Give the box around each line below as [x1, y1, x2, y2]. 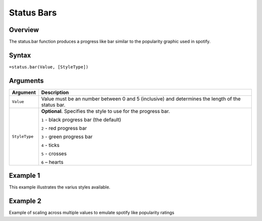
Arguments [9, 77, 44, 85]
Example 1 [9, 172, 40, 180]
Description [41, 89, 69, 95]
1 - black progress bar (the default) [41, 116, 121, 123]
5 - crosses [41, 150, 67, 157]
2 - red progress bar [41, 125, 87, 131]
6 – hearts [41, 158, 64, 165]
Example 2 [9, 197, 41, 205]
